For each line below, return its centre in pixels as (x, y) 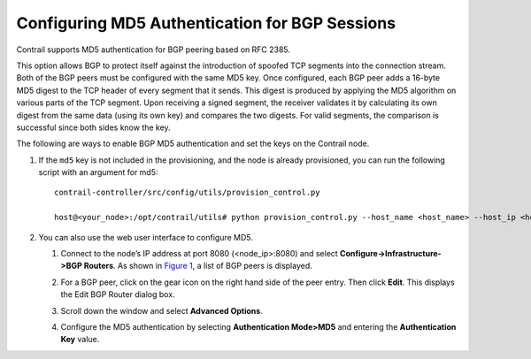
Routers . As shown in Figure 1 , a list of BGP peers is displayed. (198, 266)
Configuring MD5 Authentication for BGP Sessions (206, 23)
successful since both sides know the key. (94, 127)
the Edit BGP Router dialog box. (118, 294)
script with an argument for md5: (98, 172)
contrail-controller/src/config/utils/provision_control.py (187, 193)
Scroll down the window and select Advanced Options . (162, 310)
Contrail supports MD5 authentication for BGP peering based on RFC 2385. (154, 50)
